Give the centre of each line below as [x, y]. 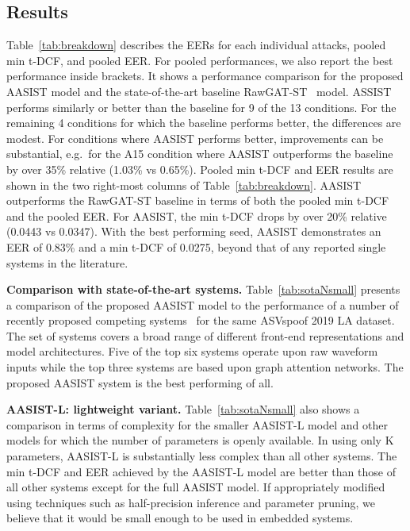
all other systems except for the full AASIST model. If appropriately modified [196, 487]
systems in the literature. [67, 262]
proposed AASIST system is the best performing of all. [140, 382]
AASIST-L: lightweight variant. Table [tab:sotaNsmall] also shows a [183, 409]
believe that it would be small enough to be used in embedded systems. [180, 518]
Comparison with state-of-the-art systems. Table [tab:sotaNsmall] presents [203, 289]
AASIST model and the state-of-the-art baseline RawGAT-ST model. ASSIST [199, 91]
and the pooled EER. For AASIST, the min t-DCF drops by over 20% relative [197, 215]
